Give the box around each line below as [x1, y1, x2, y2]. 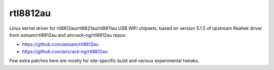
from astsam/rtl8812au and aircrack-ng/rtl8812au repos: [9, 32, 127, 38]
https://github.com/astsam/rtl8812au [22, 41, 99, 47]
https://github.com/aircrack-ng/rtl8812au [22, 48, 108, 54]
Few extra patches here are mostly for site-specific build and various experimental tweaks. [9, 58, 199, 64]
